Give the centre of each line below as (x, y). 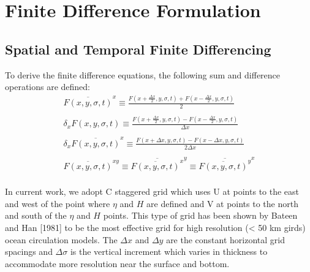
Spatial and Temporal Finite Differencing (138, 49)
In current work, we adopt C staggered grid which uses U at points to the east (152, 191)
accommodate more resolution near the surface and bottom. (117, 263)
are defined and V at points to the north (222, 203)
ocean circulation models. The (61, 239)
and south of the (36, 215)
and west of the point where (58, 203)
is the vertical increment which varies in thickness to (169, 251)
